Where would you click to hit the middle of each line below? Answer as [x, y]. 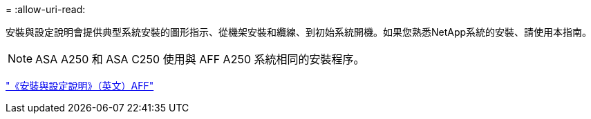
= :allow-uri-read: [46, 9]
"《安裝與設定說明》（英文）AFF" [80, 86]
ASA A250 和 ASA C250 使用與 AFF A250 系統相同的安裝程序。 [200, 59]
